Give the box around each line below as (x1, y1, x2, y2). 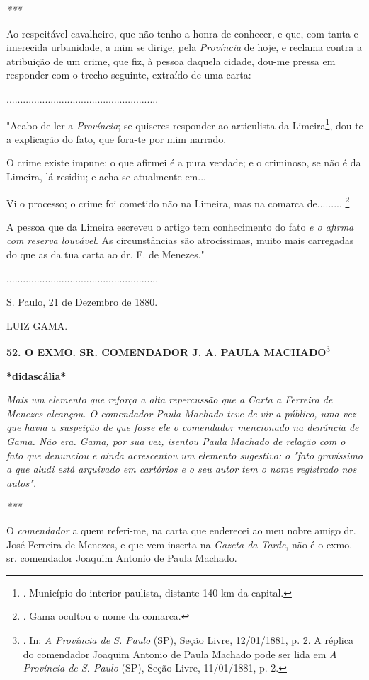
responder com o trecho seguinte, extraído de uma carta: (6, 67, 251, 82)
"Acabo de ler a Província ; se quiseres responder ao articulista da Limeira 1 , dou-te (6, 115, 363, 132)
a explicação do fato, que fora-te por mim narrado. (6, 131, 227, 146)
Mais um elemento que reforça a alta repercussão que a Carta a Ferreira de (6, 392, 333, 407)
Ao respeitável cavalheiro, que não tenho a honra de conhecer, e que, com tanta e (6, 25, 358, 40)
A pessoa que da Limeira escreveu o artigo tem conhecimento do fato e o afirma (6, 219, 354, 234)
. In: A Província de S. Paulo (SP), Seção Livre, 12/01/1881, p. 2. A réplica (23, 632, 353, 647)
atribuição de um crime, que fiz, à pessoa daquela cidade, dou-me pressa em (6, 53, 336, 68)
